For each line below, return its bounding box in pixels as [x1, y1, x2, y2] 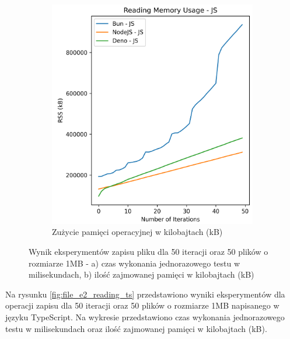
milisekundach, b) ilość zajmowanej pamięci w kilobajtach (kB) [29, 268, 254, 281]
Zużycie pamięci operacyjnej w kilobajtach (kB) [52, 226, 223, 238]
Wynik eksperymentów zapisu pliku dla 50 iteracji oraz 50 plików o [29, 245, 268, 257]
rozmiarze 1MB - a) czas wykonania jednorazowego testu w [29, 257, 240, 269]
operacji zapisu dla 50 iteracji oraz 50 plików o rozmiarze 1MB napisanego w [5, 299, 279, 312]
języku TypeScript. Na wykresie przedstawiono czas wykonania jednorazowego [5, 310, 285, 323]
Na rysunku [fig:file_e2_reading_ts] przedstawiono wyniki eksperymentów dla [5, 288, 285, 300]
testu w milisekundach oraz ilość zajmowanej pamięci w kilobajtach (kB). [5, 322, 267, 334]
